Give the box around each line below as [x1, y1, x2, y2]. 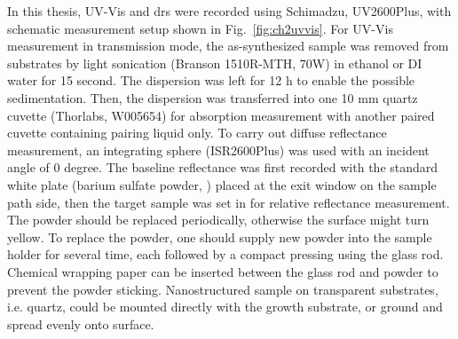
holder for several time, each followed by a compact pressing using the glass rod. [7, 245, 444, 264]
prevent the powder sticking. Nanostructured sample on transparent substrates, [7, 280, 438, 298]
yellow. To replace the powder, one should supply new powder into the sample [7, 227, 432, 246]
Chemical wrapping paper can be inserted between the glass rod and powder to [7, 262, 438, 280]
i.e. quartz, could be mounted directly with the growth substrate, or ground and [7, 297, 443, 316]
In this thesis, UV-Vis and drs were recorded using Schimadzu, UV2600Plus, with [7, 2, 452, 20]
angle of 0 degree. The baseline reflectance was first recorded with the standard [7, 158, 438, 177]
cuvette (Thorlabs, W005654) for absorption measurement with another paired [7, 106, 435, 124]
